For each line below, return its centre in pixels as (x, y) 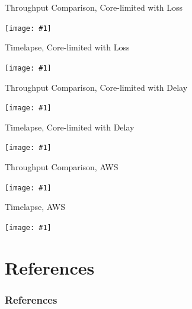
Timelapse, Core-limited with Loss (67, 47)
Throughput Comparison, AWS (62, 167)
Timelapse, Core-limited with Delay (70, 127)
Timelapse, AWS (35, 207)
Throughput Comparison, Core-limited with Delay (96, 87)
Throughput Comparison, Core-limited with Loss (94, 7)
